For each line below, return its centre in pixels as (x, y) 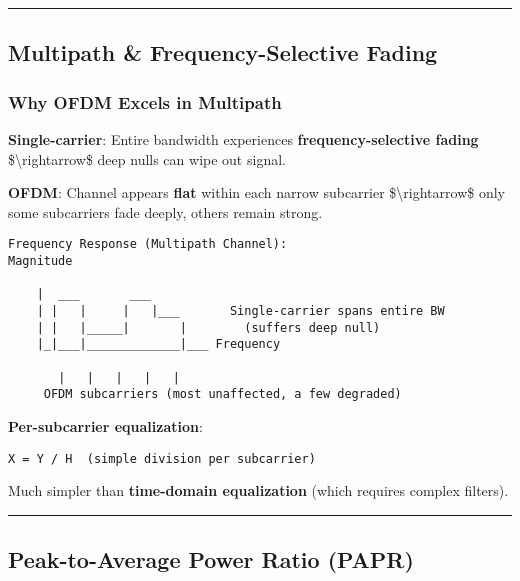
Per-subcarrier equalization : (105, 425)
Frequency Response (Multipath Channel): (148, 244)
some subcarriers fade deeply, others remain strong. (165, 211)
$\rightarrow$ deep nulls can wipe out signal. (147, 158)
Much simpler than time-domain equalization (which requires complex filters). (258, 490)
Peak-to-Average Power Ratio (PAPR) (211, 559)
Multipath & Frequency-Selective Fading (223, 52)
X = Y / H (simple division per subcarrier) (162, 458)
